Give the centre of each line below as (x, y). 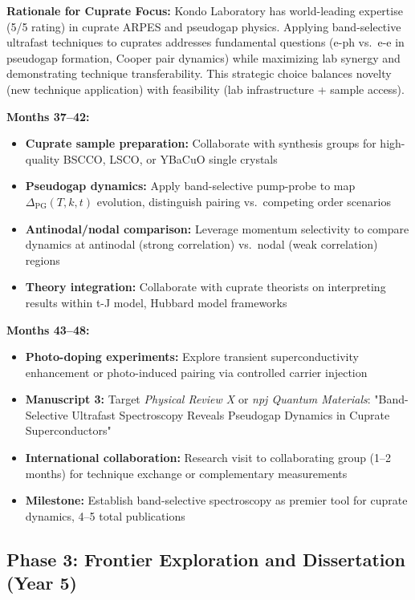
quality (43, 158)
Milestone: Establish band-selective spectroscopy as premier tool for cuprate (216, 500)
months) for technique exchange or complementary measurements (186, 473)
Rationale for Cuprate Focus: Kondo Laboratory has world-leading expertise (205, 10)
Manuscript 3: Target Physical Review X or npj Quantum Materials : (198, 399)
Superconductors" (68, 430)
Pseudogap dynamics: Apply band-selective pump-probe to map (190, 186)
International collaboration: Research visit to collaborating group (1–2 (208, 458)
